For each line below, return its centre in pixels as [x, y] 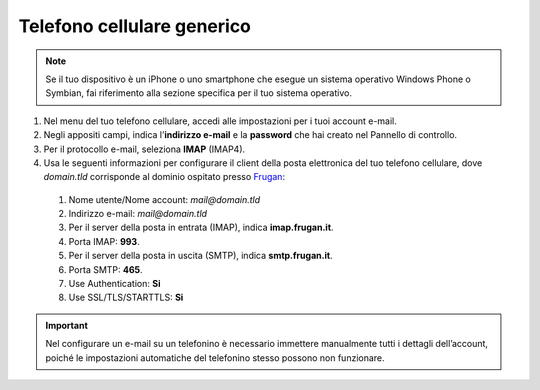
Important [67, 325]
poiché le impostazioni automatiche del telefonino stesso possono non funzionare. [215, 357]
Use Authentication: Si [114, 284]
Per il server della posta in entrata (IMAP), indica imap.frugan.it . [201, 227]
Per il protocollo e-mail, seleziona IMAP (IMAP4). [144, 149]
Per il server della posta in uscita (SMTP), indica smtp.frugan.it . [201, 256]
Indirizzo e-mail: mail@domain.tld [138, 214]
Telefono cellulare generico [135, 26]
